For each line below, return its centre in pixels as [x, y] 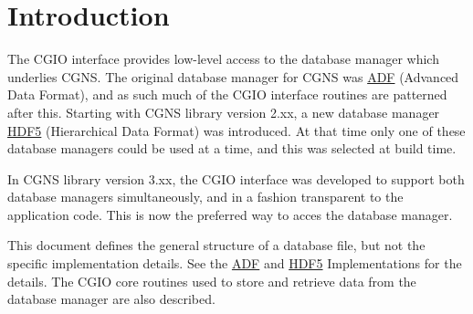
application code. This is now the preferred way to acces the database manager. [230, 214]
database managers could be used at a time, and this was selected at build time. [232, 148]
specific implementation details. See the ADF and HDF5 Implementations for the [235, 263]
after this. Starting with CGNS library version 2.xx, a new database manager [224, 112]
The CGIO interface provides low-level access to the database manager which [223, 59]
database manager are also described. [111, 299]
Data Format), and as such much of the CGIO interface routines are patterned [227, 94]
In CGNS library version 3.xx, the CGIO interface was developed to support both [236, 178]
